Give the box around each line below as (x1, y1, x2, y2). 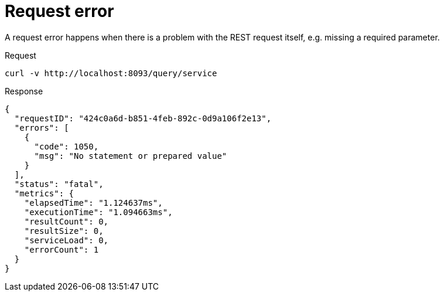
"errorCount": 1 (24, 244, 99, 254)
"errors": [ (14, 123, 69, 132)
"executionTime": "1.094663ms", (24, 207, 173, 217)
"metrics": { (14, 188, 74, 198)
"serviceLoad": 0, (24, 235, 109, 245)
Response (5, 86, 43, 96)
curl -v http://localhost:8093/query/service (5, 68, 217, 78)
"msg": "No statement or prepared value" (34, 151, 227, 161)
